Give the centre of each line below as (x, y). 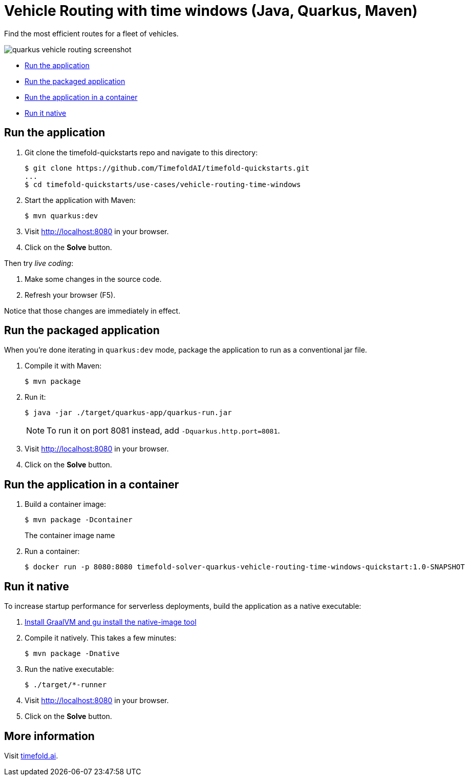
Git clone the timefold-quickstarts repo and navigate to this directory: (141, 152)
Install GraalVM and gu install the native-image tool (111, 622)
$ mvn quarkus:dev (61, 215)
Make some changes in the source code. (93, 279)
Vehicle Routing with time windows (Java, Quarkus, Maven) (211, 11)
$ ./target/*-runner (66, 685)
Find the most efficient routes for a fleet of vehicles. (91, 33)
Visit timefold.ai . (31, 755)
